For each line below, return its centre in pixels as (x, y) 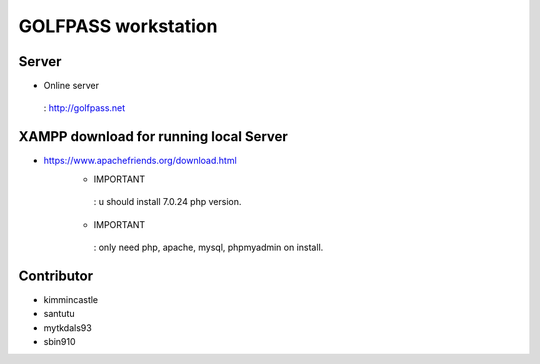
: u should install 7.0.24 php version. (167, 202)
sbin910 (59, 341)
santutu (59, 314)
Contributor (56, 275)
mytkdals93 (67, 327)
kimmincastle (71, 299)
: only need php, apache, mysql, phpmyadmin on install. (208, 247)
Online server (71, 86)
